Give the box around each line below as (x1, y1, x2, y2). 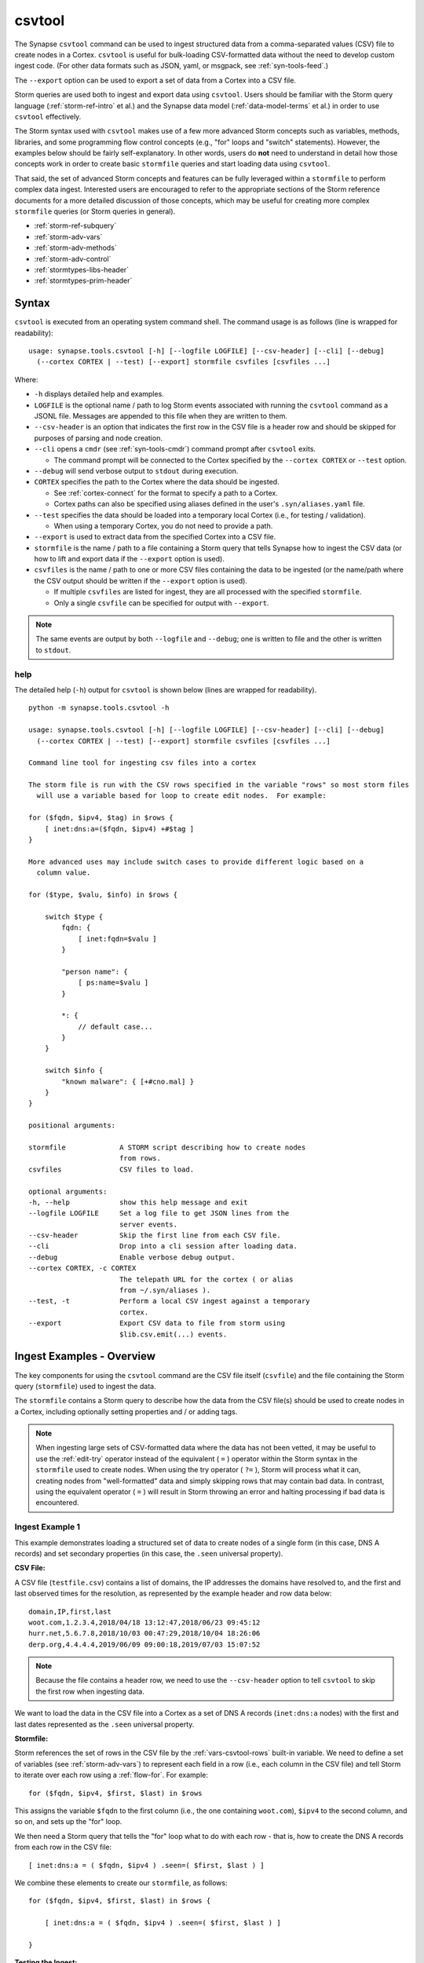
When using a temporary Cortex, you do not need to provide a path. (53, 521, 273, 530)
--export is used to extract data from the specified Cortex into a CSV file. (34, 532, 276, 542)
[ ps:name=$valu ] (78, 978, 149, 987)
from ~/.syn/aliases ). (119, 1286, 211, 1295)
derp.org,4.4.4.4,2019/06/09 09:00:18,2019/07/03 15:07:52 (28, 1639, 261, 1649)
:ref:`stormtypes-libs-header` (34, 265, 130, 274)
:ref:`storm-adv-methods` (34, 243, 117, 253)
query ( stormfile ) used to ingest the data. (14, 1381, 156, 1391)
